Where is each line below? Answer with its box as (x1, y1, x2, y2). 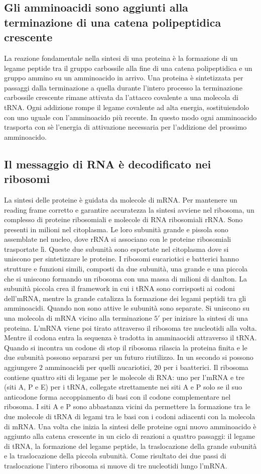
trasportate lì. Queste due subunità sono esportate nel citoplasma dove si (4, 243, 229, 254)
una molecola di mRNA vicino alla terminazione (4, 313, 152, 323)
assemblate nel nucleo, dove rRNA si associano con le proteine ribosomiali (4, 234, 231, 244)
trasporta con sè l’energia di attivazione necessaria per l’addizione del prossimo (4, 122, 247, 132)
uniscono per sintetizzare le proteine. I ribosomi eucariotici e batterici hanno (4, 253, 239, 264)
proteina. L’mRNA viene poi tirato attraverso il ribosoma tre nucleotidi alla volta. (4, 322, 257, 333)
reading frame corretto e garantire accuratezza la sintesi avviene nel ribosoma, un (4, 204, 254, 215)
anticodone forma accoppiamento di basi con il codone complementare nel (4, 391, 231, 402)
